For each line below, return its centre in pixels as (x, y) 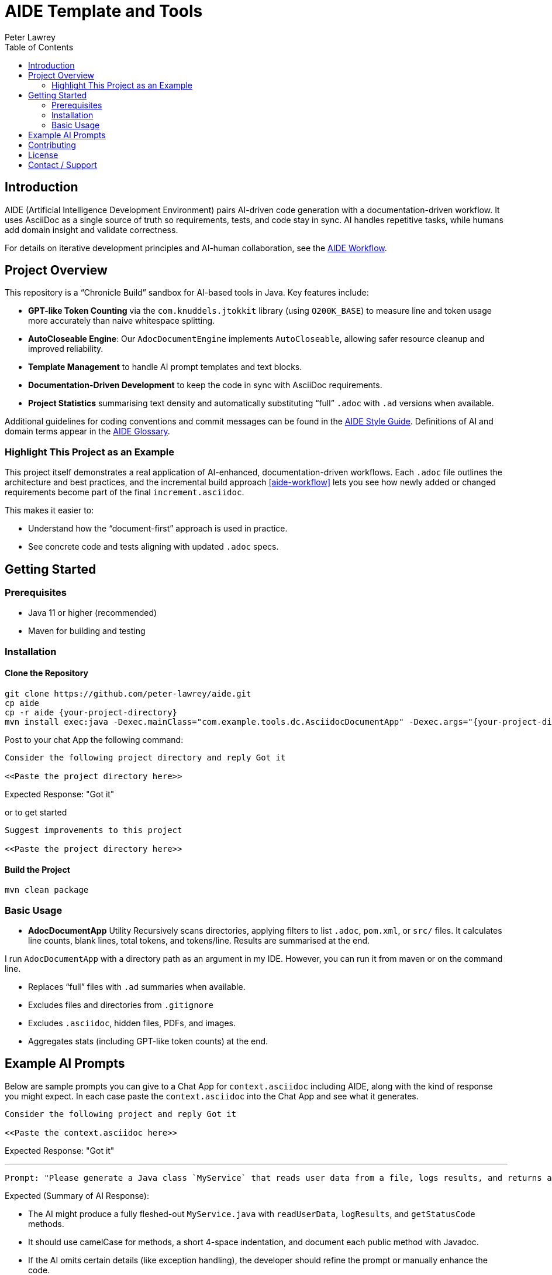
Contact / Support (63, 164)
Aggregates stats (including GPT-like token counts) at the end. (148, 1041)
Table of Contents (39, 47)
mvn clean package (47, 890)
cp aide (22, 703)
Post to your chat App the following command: (94, 740)
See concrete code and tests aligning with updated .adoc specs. (153, 547)
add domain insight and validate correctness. (92, 229)
